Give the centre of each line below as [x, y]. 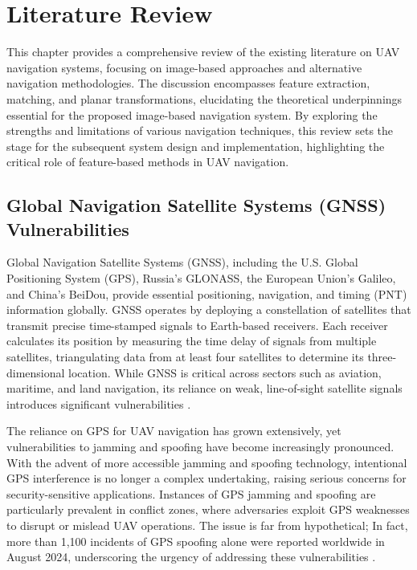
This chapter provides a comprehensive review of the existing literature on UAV [203, 52]
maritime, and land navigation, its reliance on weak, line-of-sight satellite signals [204, 388]
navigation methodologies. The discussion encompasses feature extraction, [188, 83]
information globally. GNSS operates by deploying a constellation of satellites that [209, 309]
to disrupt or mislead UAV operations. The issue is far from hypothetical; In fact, [207, 525]
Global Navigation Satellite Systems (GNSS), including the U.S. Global [182, 262]
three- [382, 357]
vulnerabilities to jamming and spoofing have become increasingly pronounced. [200, 446]
